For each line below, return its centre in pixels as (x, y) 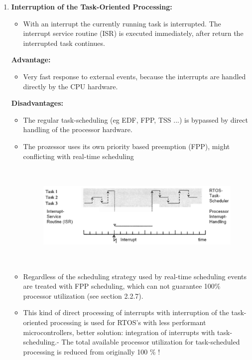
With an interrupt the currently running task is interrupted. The (122, 23)
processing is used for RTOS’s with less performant (128, 322)
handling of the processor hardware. (78, 129)
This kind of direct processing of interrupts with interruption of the (126, 312)
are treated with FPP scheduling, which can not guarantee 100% (122, 286)
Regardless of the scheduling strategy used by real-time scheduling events (135, 276)
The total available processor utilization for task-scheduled (151, 342)
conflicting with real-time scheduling (78, 156)
